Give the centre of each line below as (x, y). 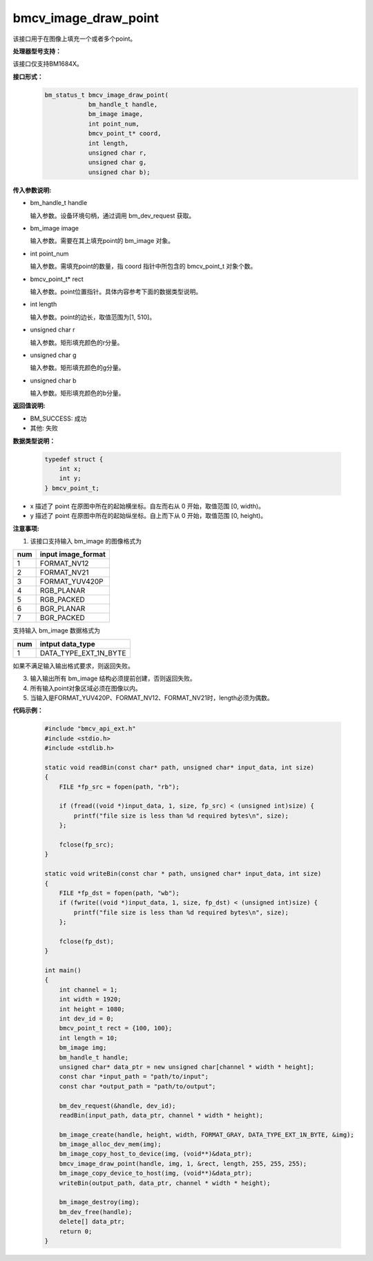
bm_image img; (83, 1048)
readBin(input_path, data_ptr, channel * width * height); (161, 1115)
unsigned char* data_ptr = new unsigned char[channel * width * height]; (186, 1067)
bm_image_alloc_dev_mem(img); (110, 1144)
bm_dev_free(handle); (96, 1212)
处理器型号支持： (37, 51)
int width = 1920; (90, 999)
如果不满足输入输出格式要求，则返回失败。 (73, 666)
